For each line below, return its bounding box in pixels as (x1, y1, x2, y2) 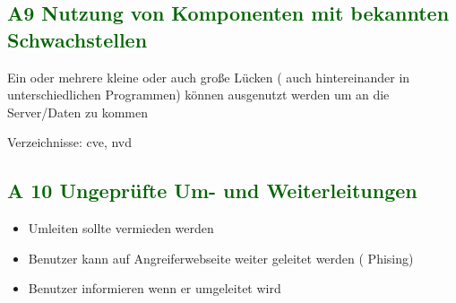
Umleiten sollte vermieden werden (28, 219, 214, 238)
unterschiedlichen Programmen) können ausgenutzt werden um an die (7, 85, 390, 104)
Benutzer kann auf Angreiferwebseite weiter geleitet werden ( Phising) (28, 248, 414, 267)
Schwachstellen (7, 25, 148, 53)
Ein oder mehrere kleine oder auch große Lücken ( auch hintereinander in (7, 67, 410, 86)
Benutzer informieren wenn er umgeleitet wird (28, 279, 281, 298)
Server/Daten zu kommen (7, 102, 148, 121)
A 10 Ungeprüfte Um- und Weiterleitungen (7, 177, 417, 204)
